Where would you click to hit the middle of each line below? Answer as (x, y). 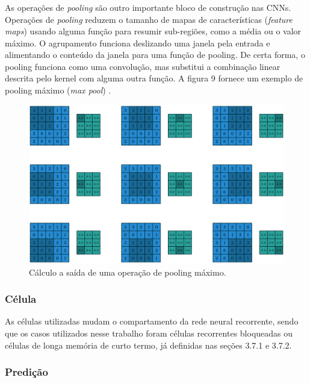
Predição (26, 372)
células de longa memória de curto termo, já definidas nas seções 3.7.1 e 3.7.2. (148, 345)
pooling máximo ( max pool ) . (58, 90)
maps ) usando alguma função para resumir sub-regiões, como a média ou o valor (153, 31)
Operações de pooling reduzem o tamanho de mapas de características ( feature (149, 19)
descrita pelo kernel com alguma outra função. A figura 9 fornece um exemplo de (154, 78)
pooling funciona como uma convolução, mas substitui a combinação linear (143, 66)
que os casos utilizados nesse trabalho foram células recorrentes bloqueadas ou (149, 333)
